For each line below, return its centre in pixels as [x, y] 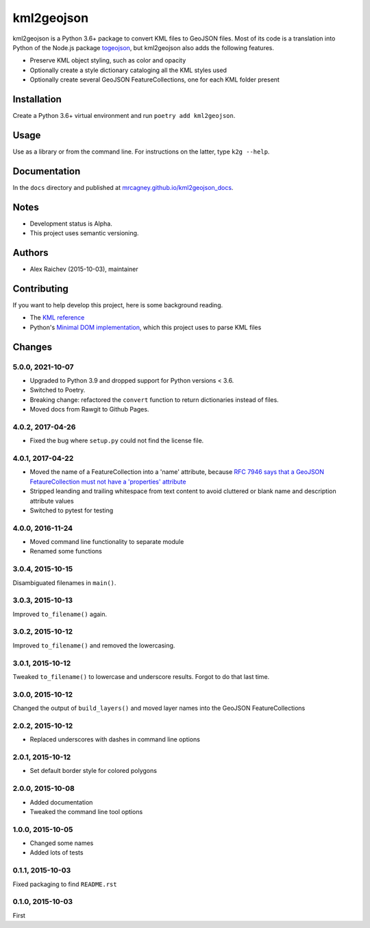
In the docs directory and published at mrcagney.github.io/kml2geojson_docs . [123, 187]
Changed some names [62, 843]
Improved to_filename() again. [60, 614]
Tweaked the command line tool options [86, 811]
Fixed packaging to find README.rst [65, 884]
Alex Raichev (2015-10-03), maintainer [84, 269]
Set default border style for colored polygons [94, 771]
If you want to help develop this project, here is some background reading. [118, 305]
